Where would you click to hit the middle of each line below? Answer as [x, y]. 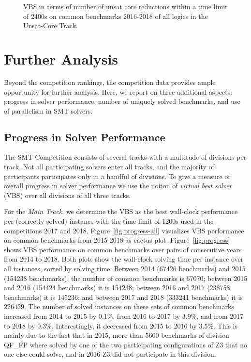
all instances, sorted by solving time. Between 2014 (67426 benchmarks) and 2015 [125, 269]
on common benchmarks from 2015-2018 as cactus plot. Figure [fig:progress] [117, 240]
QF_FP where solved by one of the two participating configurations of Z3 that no [125, 344]
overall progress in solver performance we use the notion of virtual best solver [118, 186]
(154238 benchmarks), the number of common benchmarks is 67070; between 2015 [126, 278]
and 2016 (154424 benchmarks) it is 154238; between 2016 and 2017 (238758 [117, 288]
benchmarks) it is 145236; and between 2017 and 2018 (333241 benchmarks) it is [123, 297]
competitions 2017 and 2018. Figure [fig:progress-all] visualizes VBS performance [124, 230]
